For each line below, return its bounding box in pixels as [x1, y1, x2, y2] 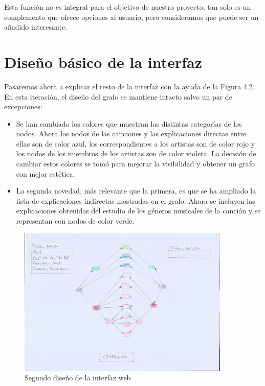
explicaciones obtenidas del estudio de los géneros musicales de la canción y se [16, 205, 261, 216]
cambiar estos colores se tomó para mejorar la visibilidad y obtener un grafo [16, 158, 255, 169]
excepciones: [4, 101, 42, 112]
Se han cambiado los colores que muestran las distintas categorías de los [16, 118, 242, 129]
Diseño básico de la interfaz [4, 51, 203, 72]
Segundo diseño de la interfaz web [25, 372, 131, 383]
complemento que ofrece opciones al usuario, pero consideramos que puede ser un [4, 11, 259, 22]
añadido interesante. [4, 21, 68, 32]
